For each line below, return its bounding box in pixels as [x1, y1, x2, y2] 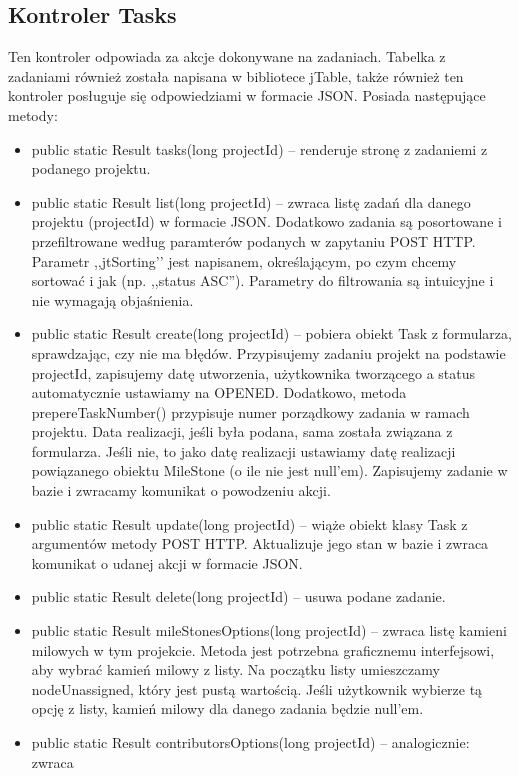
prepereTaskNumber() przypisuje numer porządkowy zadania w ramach [31, 401, 470, 422]
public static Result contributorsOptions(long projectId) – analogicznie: [31, 732, 470, 753]
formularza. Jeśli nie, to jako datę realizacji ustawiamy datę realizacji [31, 440, 456, 461]
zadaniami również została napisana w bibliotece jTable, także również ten [8, 65, 464, 86]
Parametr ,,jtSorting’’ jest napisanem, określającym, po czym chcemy [31, 250, 457, 271]
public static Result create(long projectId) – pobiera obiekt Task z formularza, [31, 323, 512, 344]
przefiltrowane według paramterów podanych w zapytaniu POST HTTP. [31, 230, 476, 251]
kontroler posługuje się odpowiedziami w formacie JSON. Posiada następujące [8, 85, 486, 106]
